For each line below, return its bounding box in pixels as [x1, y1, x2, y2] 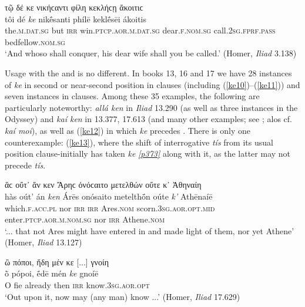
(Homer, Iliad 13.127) [5, 236, 82, 248]
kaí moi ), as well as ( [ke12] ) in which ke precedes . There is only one [5, 124, 250, 136]
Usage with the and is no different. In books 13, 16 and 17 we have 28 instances [5, 66, 292, 79]
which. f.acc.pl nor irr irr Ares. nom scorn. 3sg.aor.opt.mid [5, 201, 215, 214]
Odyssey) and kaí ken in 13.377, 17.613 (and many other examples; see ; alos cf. [5, 113, 292, 125]
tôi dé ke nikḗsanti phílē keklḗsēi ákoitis [5, 12, 147, 25]
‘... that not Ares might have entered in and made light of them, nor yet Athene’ [5, 224, 294, 237]
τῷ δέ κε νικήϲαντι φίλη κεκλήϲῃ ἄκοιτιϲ [5, 1, 143, 13]
